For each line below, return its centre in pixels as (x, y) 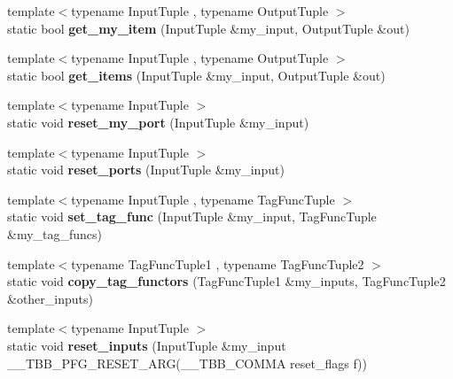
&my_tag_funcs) (55, 233)
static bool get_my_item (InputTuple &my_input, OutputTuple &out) (208, 28)
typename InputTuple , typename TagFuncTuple (203, 199)
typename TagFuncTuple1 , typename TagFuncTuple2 (218, 263)
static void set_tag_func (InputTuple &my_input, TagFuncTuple (192, 217)
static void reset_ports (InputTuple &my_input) (146, 170)
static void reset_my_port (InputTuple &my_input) (158, 122)
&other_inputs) (50, 298)
